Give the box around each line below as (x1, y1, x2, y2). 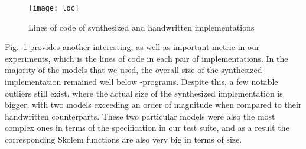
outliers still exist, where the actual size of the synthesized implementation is (5, 87, 283, 99)
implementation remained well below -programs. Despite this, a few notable (5, 75, 278, 88)
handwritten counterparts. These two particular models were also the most (5, 110, 275, 122)
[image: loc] (28, 4, 79, 12)
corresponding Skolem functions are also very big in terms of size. (5, 133, 242, 145)
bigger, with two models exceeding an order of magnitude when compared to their (5, 98, 302, 111)
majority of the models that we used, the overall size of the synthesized (5, 64, 262, 76)
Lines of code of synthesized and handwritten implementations (28, 21, 255, 33)
